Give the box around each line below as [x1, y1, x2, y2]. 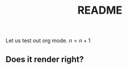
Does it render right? [5, 54, 84, 64]
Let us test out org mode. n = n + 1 [5, 37, 91, 44]
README [77, 4, 123, 17]
